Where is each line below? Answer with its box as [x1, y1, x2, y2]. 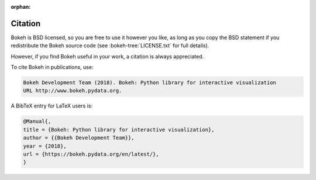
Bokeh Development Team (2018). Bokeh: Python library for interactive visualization [23, 79, 276, 86]
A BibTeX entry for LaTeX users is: [11, 102, 93, 109]
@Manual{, [23, 118, 51, 125]
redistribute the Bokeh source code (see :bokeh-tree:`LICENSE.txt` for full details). [11, 42, 209, 49]
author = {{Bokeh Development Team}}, [23, 134, 135, 141]
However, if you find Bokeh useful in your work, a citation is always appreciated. [11, 53, 204, 60]
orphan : [11, 4, 31, 10]
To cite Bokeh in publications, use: [11, 64, 94, 71]
